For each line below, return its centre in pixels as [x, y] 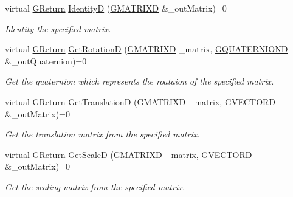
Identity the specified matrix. [58, 28]
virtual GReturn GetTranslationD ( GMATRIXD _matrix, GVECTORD [140, 101]
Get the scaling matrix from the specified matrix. [95, 186]
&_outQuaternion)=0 [46, 60]
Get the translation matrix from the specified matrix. [102, 134]
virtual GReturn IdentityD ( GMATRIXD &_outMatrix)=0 [116, 8]
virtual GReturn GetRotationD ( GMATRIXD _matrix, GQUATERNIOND [146, 49]
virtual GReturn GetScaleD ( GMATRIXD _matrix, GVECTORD [129, 154]
